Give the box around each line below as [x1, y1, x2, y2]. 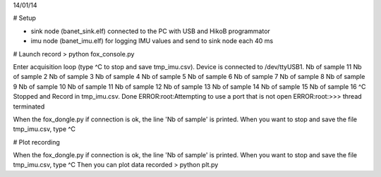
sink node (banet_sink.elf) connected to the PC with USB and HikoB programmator [30, 27, 271, 35]
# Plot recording [13, 138, 60, 146]
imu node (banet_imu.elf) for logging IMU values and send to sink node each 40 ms [30, 37, 274, 45]
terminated [13, 102, 45, 111]
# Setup [13, 14, 37, 23]
